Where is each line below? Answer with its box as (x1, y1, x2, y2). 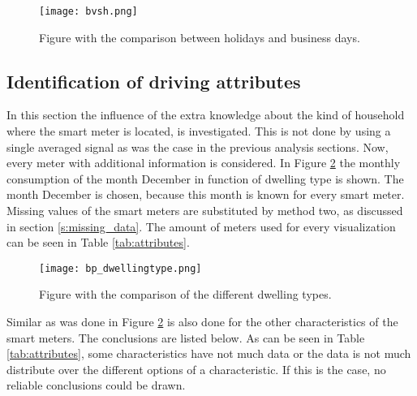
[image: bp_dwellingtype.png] (39, 262, 202, 274)
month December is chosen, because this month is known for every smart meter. (6, 186, 405, 203)
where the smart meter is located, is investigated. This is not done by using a (6, 123, 391, 140)
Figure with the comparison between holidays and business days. (39, 28, 360, 45)
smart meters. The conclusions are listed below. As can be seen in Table (6, 329, 365, 346)
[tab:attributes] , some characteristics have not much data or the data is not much (6, 345, 411, 362)
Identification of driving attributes (6, 68, 301, 93)
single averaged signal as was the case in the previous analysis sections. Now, (6, 138, 389, 155)
